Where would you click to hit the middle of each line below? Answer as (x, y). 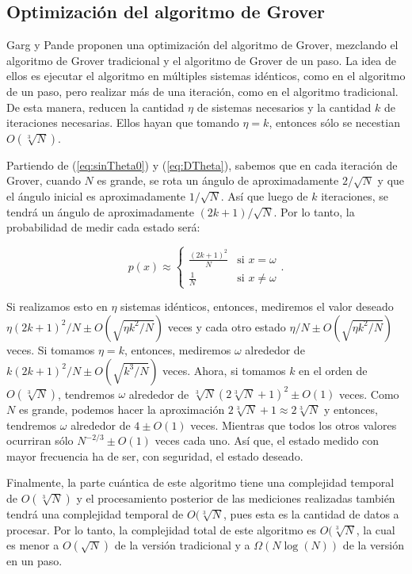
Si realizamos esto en (57, 306)
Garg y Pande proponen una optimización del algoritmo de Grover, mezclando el (202, 45)
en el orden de (333, 370)
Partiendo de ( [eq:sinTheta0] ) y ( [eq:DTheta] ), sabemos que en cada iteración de (202, 165)
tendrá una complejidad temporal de (95, 514)
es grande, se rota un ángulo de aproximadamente (218, 180)
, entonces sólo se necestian (334, 122)
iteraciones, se (355, 195)
